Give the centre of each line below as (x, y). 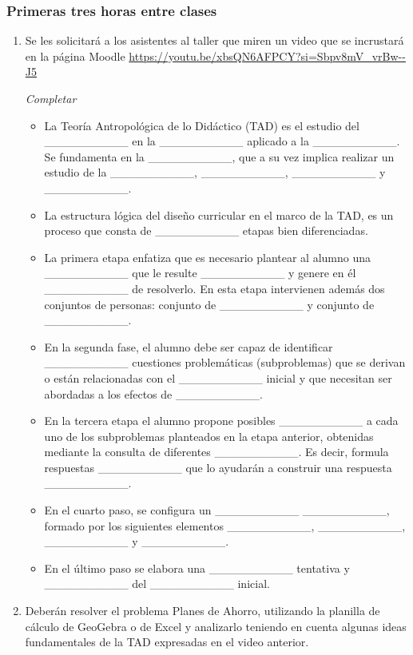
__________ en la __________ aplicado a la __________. (222, 141)
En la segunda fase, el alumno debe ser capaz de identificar (189, 346)
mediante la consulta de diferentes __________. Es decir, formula (216, 452)
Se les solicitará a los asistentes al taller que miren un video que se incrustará (214, 40)
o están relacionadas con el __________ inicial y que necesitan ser (218, 377)
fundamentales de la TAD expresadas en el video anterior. (167, 642)
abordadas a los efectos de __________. (153, 393)
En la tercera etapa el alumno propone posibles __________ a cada (221, 421)
